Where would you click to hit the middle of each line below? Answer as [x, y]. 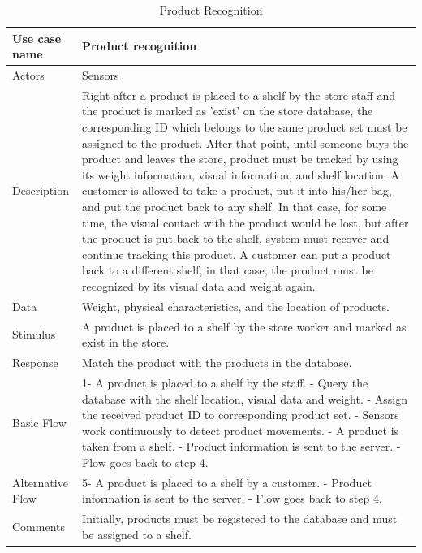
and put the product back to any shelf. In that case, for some [235, 207]
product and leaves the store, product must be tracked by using [240, 159]
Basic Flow [39, 422]
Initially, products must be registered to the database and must [240, 518]
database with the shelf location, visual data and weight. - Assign [245, 398]
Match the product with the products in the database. [217, 363]
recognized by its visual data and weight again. [199, 286]
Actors [28, 75]
